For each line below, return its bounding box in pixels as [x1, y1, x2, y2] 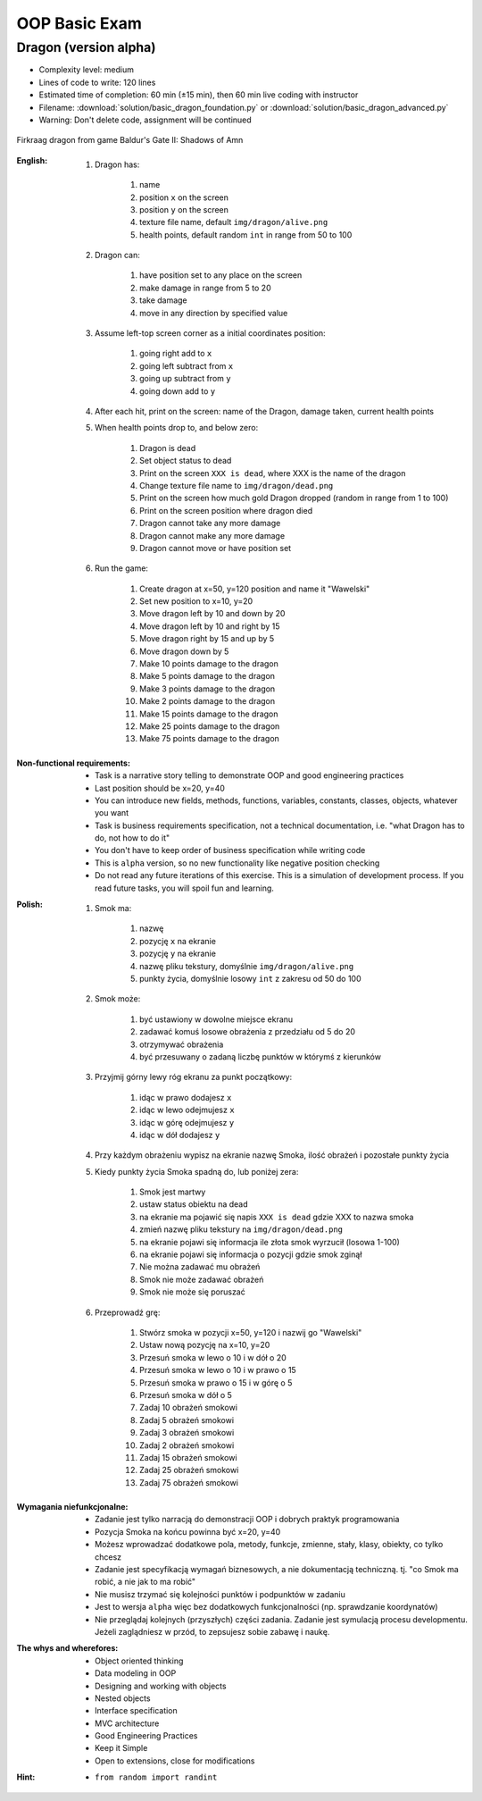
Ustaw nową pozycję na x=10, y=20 [139, 1340, 270, 1351]
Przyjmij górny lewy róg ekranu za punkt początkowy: [95, 1072, 293, 1083]
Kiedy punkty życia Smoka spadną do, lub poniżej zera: [95, 1166, 299, 1177]
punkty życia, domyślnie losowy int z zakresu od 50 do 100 [139, 974, 361, 984]
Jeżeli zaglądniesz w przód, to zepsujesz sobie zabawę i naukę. [95, 1626, 330, 1637]
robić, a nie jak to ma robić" [95, 1577, 196, 1587]
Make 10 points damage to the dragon [139, 658, 278, 669]
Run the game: [95, 563, 149, 574]
